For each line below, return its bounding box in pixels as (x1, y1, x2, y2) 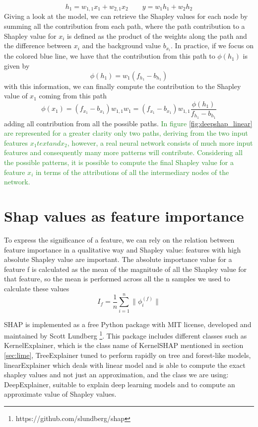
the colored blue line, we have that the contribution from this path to (4, 51, 215, 61)
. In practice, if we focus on (171, 40, 254, 51)
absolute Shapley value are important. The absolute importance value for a (4, 254, 232, 264)
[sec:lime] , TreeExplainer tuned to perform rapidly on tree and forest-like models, (4, 350, 251, 360)
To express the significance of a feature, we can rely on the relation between (4, 234, 235, 245)
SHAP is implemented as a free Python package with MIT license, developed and (4, 319, 252, 329)
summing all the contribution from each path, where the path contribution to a (4, 21, 245, 31)
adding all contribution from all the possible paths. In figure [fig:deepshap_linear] (4, 118, 253, 128)
